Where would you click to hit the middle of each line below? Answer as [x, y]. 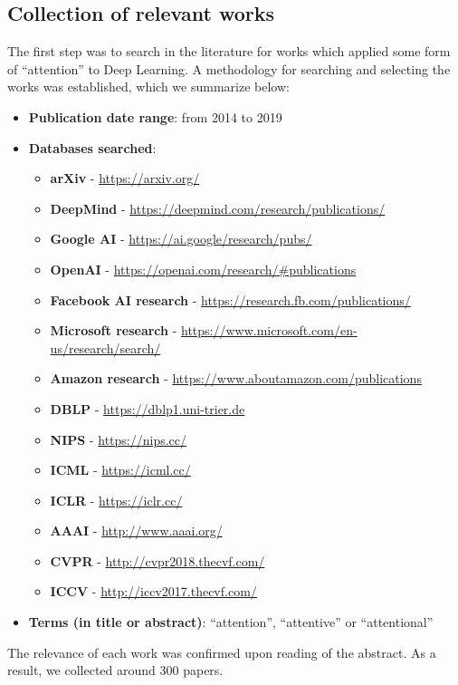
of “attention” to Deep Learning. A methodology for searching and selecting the [229, 68]
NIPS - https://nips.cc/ [119, 439]
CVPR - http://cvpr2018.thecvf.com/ [157, 560]
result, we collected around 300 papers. [115, 670]
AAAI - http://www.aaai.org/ [136, 531]
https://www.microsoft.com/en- [269, 330]
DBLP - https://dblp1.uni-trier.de [148, 408]
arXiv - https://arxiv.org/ [125, 178]
